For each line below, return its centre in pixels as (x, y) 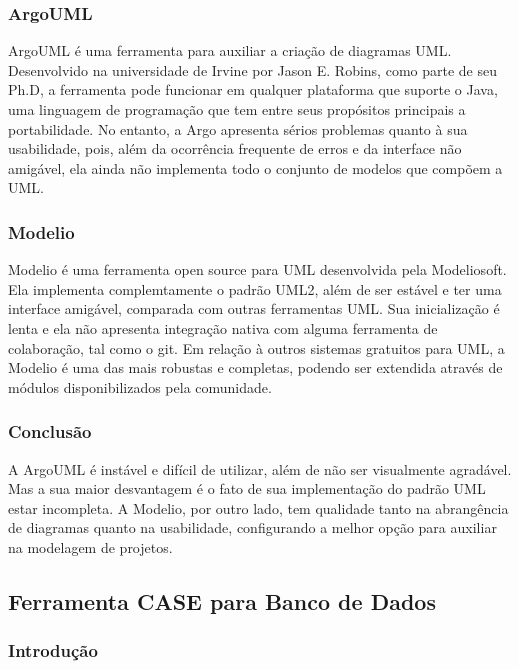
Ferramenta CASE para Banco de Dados (222, 600)
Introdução (53, 650)
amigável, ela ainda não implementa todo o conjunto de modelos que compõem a (255, 167)
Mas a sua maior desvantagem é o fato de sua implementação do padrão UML (247, 488)
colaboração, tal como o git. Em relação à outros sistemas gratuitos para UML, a (256, 347)
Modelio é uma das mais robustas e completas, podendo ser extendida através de (255, 367)
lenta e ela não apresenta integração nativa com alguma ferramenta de (223, 327)
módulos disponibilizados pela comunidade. (140, 386)
